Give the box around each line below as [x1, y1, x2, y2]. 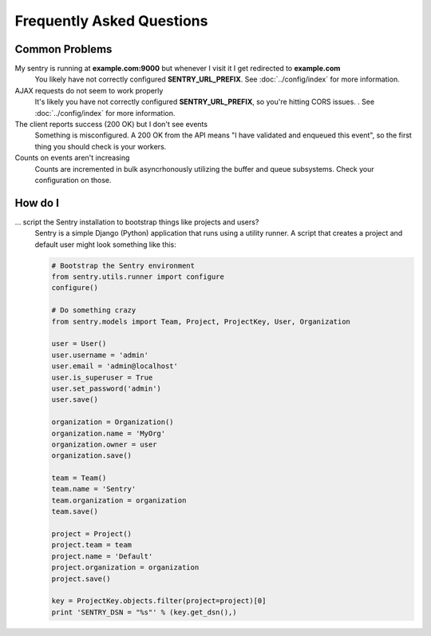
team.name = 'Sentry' [51, 484, 136, 494]
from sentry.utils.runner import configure [51, 272, 225, 281]
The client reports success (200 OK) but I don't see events [14, 120, 208, 129]
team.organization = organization [51, 495, 187, 505]
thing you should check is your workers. [34, 141, 167, 151]
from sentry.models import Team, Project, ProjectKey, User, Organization [51, 316, 351, 326]
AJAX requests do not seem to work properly [14, 85, 164, 95]
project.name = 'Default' [51, 551, 153, 561]
